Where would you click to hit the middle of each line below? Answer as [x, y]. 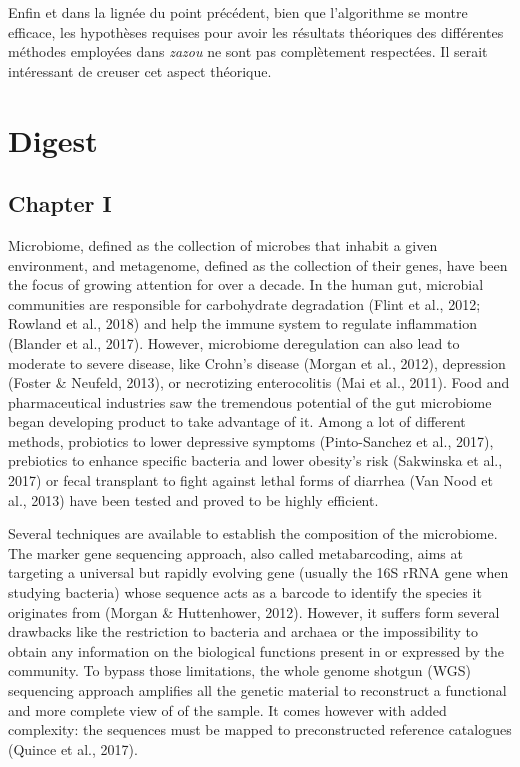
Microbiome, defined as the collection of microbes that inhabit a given [223, 244]
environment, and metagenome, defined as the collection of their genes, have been [258, 264]
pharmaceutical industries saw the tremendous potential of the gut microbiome [250, 401]
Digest [53, 139]
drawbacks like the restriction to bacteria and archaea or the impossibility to [243, 631]
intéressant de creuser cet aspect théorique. [140, 70]
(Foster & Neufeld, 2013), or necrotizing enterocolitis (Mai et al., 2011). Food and [259, 382]
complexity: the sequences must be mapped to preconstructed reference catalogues [260, 729]
